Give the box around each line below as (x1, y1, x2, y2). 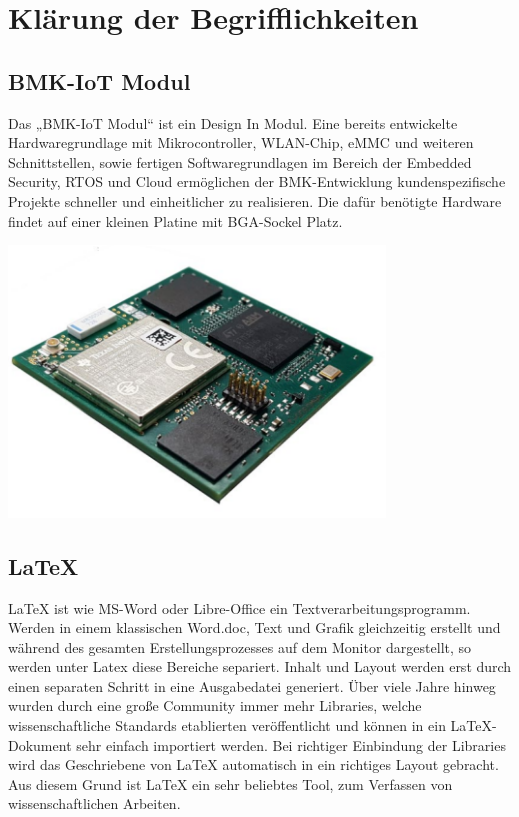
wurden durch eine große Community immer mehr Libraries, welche (8, 695, 422, 716)
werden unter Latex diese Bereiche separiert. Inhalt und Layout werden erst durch (8, 656, 512, 677)
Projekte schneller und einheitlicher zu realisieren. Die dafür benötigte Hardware (8, 190, 502, 211)
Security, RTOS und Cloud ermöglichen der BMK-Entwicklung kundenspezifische (8, 171, 506, 192)
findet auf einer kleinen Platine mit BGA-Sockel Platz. (8, 210, 343, 231)
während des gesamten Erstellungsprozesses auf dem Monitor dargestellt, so (8, 636, 472, 657)
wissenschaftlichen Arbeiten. (8, 793, 181, 814)
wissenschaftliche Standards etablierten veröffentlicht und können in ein (8, 715, 446, 736)
